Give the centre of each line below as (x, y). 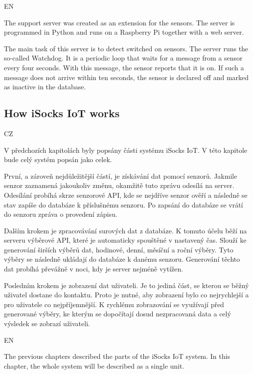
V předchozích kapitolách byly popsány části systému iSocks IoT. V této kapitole (126, 150)
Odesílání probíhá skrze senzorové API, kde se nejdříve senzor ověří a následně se (126, 195)
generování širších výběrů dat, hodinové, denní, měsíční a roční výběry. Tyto (119, 249)
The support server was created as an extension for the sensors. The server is (119, 22)
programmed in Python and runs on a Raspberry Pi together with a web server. (124, 32)
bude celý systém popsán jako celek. (58, 159)
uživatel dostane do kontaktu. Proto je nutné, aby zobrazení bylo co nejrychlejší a (126, 295)
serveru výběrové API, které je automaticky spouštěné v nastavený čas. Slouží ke (125, 240)
